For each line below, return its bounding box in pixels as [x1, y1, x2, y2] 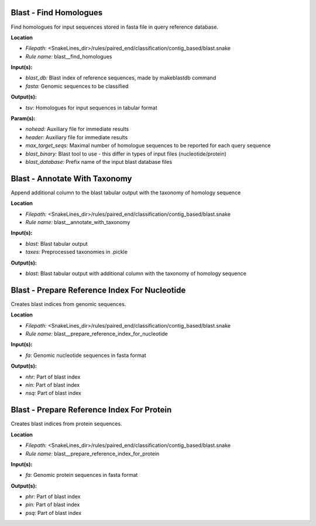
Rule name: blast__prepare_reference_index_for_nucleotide [25, 331, 168, 338]
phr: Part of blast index [25, 493, 81, 500]
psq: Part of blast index [25, 509, 82, 516]
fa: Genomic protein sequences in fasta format [25, 472, 138, 479]
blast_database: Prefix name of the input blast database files [25, 158, 173, 165]
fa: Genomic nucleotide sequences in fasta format [25, 352, 146, 359]
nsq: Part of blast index [25, 390, 81, 397]
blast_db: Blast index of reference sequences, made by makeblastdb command [25, 74, 217, 81]
